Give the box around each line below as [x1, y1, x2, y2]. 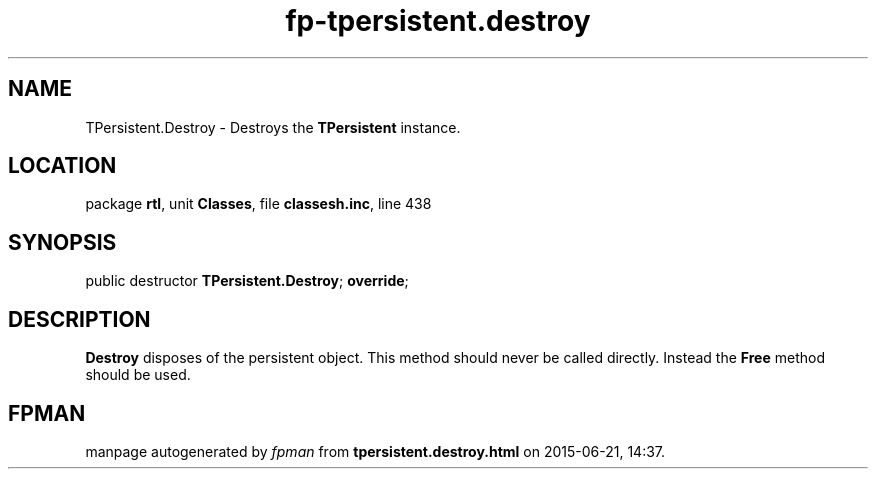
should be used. [85, 366, 191, 384]
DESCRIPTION [8, 306, 151, 332]
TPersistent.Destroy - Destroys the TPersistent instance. [85, 118, 461, 136]
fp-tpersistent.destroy [285, 4, 591, 38]
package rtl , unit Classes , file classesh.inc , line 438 [85, 195, 432, 213]
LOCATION [8, 153, 117, 179]
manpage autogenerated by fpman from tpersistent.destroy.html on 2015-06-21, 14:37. [85, 442, 666, 460]
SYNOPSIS [8, 229, 117, 255]
